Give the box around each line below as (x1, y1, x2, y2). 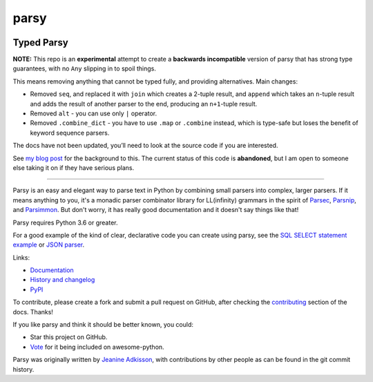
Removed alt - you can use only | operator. (30, 109, 157, 117)
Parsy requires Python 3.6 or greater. (12, 218, 118, 227)
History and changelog (30, 276, 95, 284)
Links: (12, 253, 30, 262)
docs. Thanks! (12, 307, 53, 316)
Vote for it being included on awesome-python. (30, 343, 165, 351)
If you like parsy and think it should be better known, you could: (12, 321, 193, 329)
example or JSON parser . (12, 240, 85, 249)
